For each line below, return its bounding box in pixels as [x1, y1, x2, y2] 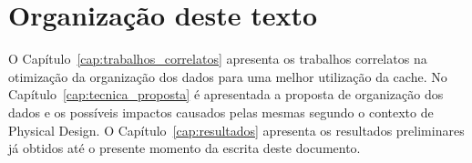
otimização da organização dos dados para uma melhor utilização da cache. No [8, 66, 447, 86]
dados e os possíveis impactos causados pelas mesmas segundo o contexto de [8, 102, 434, 121]
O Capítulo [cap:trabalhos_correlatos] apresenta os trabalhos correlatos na [8, 49, 427, 68]
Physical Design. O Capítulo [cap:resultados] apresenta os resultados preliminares [8, 120, 465, 139]
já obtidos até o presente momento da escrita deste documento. [8, 138, 361, 158]
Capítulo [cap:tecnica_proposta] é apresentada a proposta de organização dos [8, 85, 444, 104]
